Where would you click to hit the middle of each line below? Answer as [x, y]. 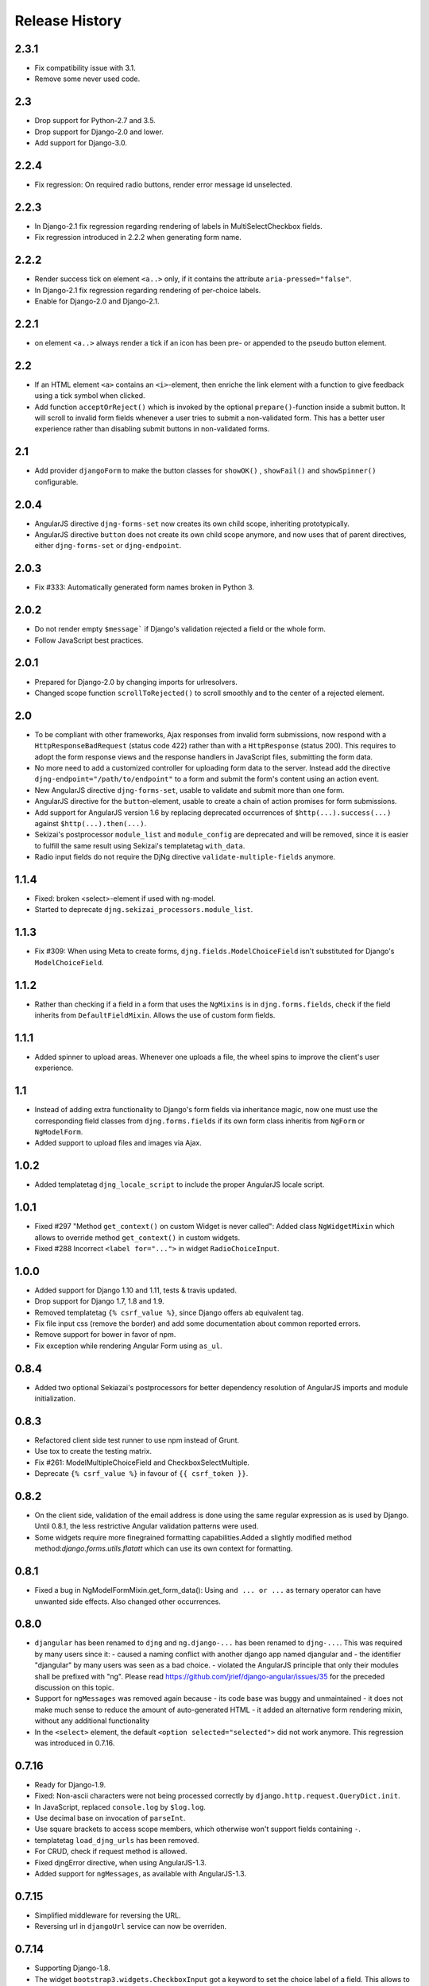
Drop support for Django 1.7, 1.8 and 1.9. [99, 1301]
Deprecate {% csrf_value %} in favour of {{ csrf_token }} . [141, 1474]
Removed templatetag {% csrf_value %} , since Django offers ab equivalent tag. [169, 1312]
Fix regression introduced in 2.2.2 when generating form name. [138, 238]
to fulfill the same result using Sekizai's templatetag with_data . [140, 845]
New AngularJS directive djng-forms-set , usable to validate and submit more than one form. [189, 790]
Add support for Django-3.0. [81, 143]
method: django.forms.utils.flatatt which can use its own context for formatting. [164, 1548]
